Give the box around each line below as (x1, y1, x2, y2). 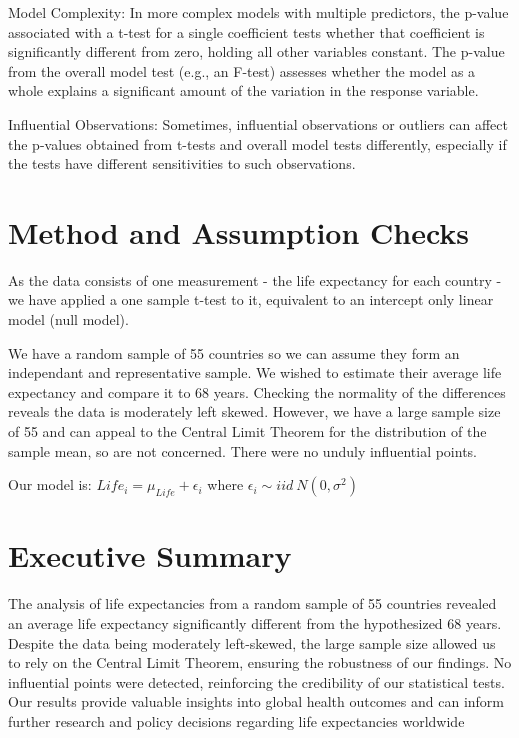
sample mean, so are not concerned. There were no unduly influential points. (8, 440, 477, 461)
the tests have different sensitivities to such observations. (8, 153, 356, 174)
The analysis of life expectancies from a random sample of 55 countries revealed (8, 593, 497, 614)
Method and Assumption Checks (8, 211, 470, 252)
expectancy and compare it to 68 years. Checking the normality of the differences (8, 381, 506, 402)
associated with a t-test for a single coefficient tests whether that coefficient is (8, 21, 485, 42)
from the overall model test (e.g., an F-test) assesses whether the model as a (8, 60, 476, 81)
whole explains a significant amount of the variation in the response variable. (8, 80, 479, 101)
